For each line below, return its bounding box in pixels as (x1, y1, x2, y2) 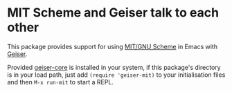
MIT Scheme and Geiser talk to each (7, 5, 220, 21)
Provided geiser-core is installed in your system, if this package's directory (7, 63, 221, 71)
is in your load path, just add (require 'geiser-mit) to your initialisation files (7, 71, 226, 79)
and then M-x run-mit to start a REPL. (7, 77, 114, 86)
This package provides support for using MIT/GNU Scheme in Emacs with (7, 42, 218, 50)
